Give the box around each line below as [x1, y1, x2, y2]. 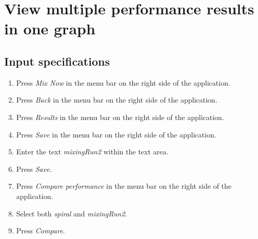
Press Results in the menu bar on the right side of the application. [16, 111, 224, 122]
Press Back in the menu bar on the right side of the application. [16, 94, 217, 105]
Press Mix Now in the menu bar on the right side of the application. [16, 77, 230, 88]
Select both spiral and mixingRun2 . [16, 208, 127, 218]
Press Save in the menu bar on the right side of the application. [16, 129, 216, 140]
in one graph [4, 18, 95, 39]
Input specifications [4, 53, 110, 69]
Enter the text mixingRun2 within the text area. [16, 146, 169, 157]
